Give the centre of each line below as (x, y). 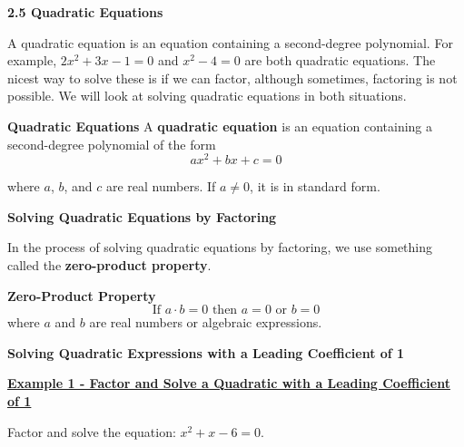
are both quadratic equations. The (340, 60)
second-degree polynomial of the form (112, 144)
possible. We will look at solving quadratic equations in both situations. (207, 96)
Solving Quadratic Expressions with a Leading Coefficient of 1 (206, 352)
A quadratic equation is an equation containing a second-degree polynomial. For (230, 42)
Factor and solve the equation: (92, 431)
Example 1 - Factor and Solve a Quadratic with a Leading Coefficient (229, 383)
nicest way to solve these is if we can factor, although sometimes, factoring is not (232, 78)
